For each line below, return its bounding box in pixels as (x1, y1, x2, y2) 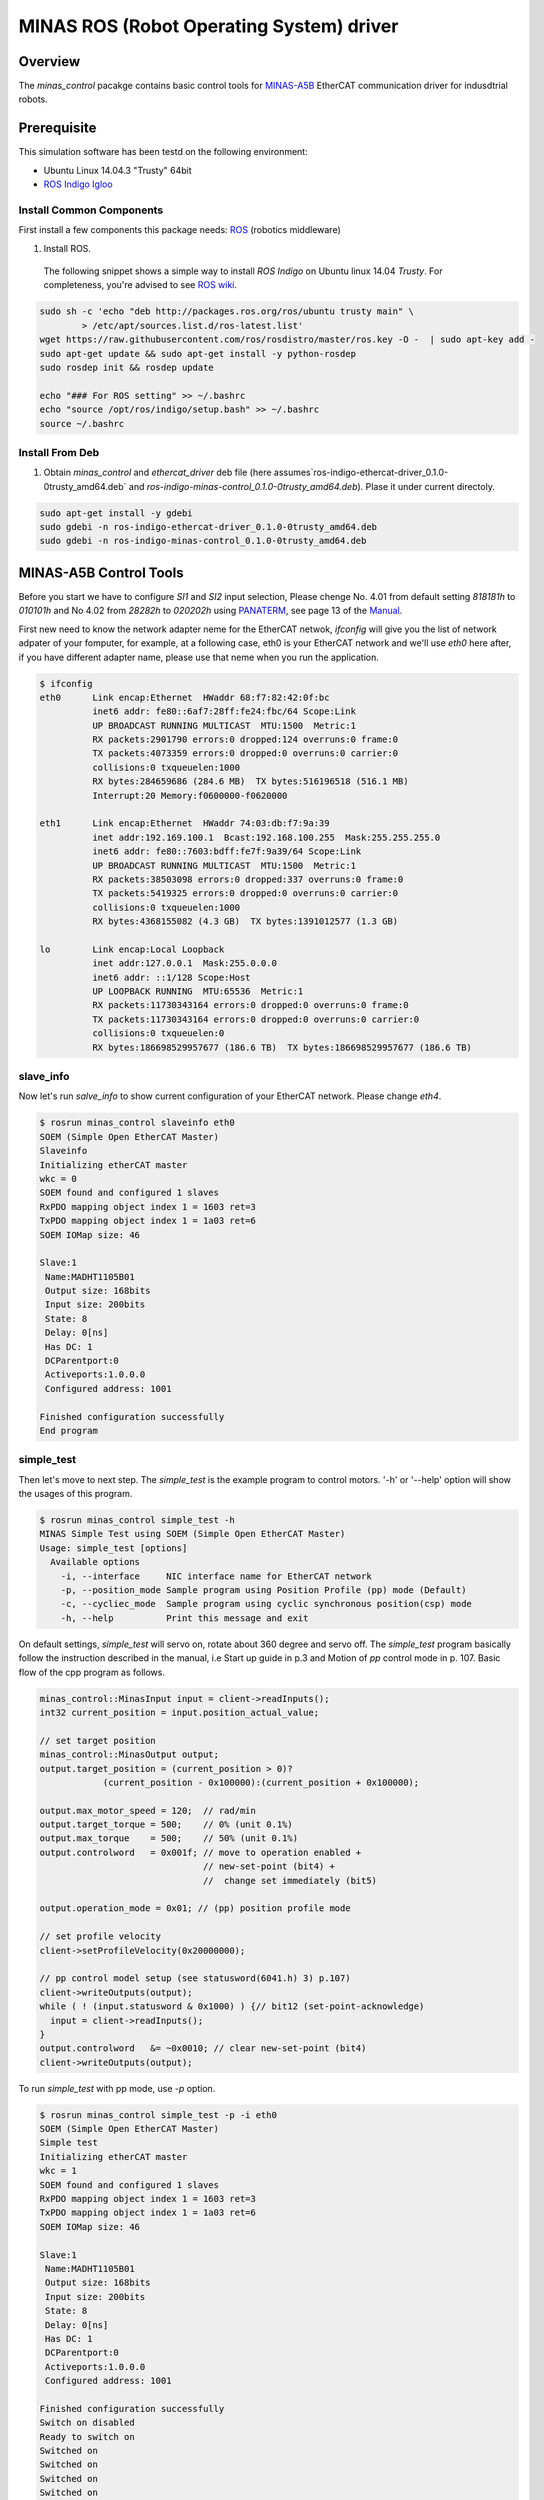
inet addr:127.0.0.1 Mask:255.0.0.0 (91, 958, 277, 969)
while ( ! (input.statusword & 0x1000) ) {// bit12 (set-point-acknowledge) (39, 2001, 425, 2012)
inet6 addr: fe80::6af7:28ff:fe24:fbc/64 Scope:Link (91, 706, 357, 717)
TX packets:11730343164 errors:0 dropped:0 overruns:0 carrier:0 (91, 1013, 420, 1025)
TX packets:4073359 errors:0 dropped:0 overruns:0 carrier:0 (91, 748, 399, 759)
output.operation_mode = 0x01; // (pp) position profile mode (39, 1903, 351, 1914)
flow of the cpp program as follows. (18, 1666, 165, 1678)
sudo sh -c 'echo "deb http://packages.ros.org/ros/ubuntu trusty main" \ (39, 306, 415, 317)
